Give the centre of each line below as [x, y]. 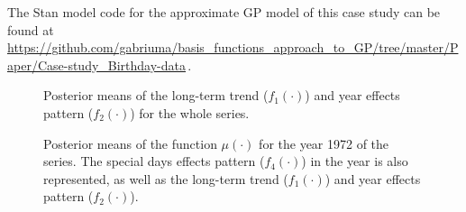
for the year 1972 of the [324, 143]
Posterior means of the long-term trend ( [156, 95]
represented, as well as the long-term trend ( [166, 178]
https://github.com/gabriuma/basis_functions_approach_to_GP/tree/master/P [233, 47]
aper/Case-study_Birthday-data [97, 65]
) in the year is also [355, 161]
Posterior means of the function [130, 143]
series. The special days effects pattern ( [154, 161]
